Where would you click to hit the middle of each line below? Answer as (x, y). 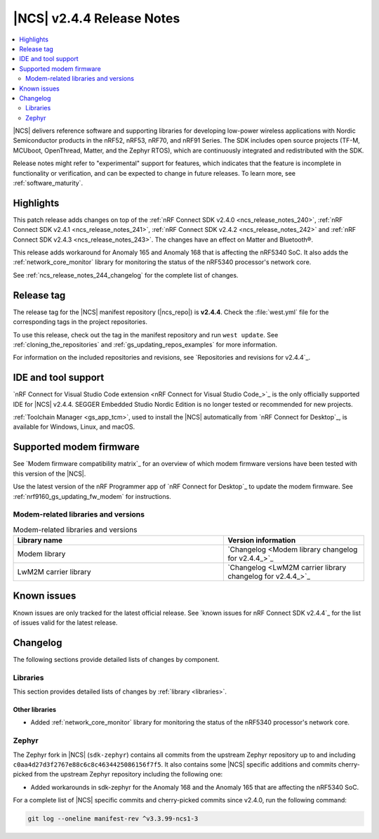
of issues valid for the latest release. (65, 623)
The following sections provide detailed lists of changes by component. (117, 659)
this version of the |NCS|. (49, 474)
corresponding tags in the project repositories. (80, 322)
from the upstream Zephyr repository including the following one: (128, 774)
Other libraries (34, 709)
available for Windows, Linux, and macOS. (74, 427)
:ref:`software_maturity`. (48, 183)
